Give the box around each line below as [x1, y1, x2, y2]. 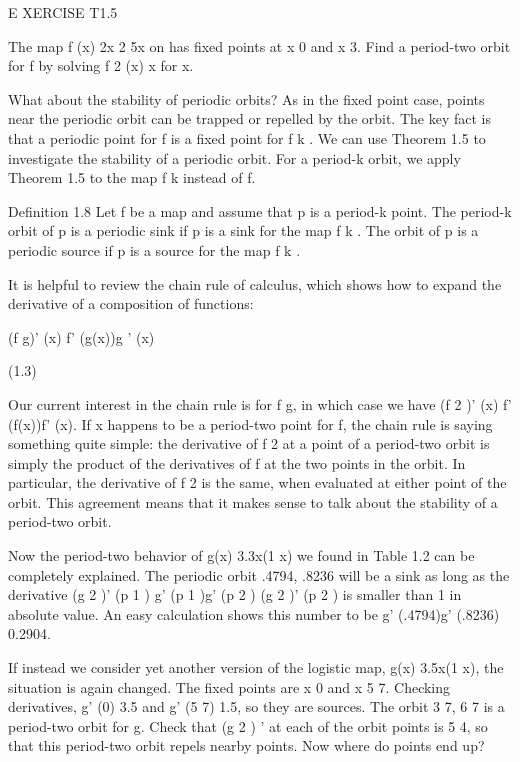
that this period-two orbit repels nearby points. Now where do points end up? [8, 735, 485, 756]
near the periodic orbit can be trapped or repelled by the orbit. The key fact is [8, 108, 491, 129]
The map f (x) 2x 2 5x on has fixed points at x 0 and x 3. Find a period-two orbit [8, 35, 511, 56]
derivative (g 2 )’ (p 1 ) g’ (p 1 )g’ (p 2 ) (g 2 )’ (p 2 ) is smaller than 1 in [8, 584, 462, 605]
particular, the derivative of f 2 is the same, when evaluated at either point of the [8, 472, 507, 493]
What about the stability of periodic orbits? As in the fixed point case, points [8, 88, 485, 109]
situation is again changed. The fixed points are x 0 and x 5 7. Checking [8, 676, 451, 697]
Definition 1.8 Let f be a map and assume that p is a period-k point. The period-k [8, 200, 512, 221]
